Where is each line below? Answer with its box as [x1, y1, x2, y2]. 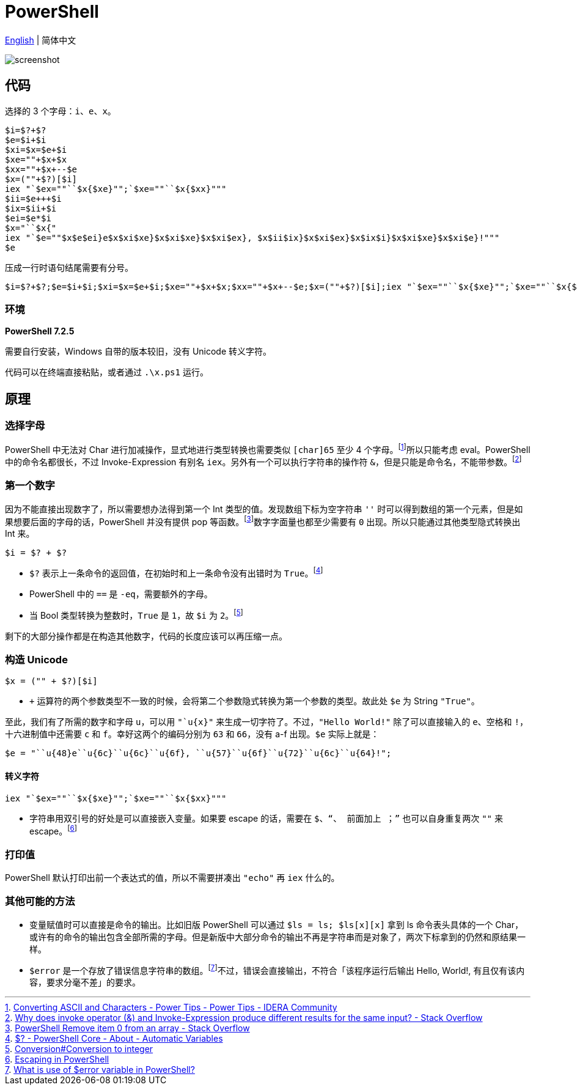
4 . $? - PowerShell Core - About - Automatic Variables [5, 1033, 223, 1044]
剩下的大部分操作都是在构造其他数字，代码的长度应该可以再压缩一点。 [5, 630, 287, 641]
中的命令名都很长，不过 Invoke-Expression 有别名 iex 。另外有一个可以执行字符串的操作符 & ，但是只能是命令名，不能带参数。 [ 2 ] [5, 455, 522, 467]
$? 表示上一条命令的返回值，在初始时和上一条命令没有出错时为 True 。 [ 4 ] [29, 566, 323, 578]
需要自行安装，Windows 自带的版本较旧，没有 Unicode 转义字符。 [5, 346, 272, 357]
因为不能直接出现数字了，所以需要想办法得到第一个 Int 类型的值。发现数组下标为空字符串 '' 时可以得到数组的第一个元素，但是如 [5, 503, 523, 514]
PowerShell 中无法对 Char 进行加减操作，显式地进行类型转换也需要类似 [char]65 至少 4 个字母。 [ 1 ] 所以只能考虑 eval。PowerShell [5, 442, 531, 455]
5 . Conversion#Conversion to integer [5, 1044, 153, 1055]
